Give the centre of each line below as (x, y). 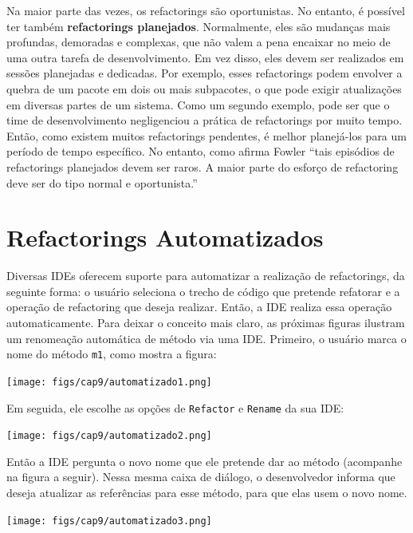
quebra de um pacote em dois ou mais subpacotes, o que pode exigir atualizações (204, 88)
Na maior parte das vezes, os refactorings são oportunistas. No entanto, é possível (206, 10)
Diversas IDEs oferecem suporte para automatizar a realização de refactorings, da (206, 276)
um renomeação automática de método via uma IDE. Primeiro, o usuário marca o (206, 338)
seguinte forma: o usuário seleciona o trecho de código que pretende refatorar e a (203, 291)
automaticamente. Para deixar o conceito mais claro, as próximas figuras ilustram (206, 323)
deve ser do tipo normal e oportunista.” (102, 182)
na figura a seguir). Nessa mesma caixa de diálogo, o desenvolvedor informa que (201, 477)
